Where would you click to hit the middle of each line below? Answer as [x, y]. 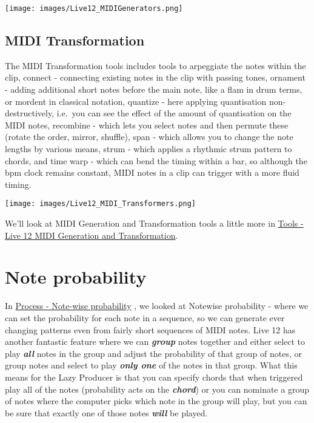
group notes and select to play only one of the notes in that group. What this [151, 365]
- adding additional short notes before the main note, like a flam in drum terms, [154, 89]
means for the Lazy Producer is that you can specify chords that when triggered [154, 377]
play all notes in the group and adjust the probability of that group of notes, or [154, 353]
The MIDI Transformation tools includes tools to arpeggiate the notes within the [155, 65]
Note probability [76, 277]
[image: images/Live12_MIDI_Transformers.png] [100, 204]
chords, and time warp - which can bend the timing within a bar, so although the [156, 160]
